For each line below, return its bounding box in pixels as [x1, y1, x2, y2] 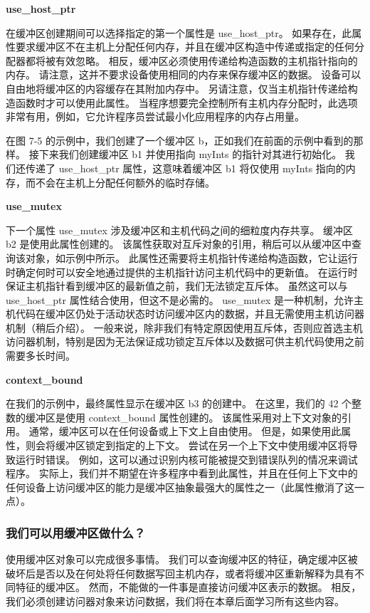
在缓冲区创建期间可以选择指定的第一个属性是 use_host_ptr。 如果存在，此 [6, 25, 352, 40]
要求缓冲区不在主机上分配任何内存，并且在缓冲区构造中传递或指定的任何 [15, 39, 354, 54]
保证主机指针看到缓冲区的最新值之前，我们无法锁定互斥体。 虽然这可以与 [6, 278, 348, 293]
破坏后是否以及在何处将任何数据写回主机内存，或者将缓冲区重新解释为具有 [6, 565, 354, 580]
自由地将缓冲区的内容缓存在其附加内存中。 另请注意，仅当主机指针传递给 [6, 80, 348, 95]
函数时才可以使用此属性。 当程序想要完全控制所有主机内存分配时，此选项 [15, 95, 358, 110]
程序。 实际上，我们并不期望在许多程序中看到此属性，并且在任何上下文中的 [6, 466, 358, 481]
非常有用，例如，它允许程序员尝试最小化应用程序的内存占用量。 [6, 109, 305, 124]
